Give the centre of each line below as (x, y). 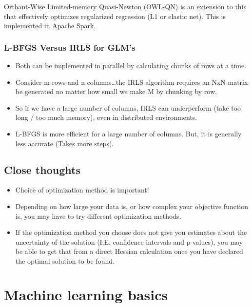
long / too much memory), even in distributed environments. (106, 117)
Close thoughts (42, 169)
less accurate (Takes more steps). (65, 143)
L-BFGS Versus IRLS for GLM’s (70, 47)
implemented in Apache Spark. (50, 26)
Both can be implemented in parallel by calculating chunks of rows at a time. (131, 65)
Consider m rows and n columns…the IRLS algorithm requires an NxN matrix (132, 82)
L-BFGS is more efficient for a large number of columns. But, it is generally (128, 133)
